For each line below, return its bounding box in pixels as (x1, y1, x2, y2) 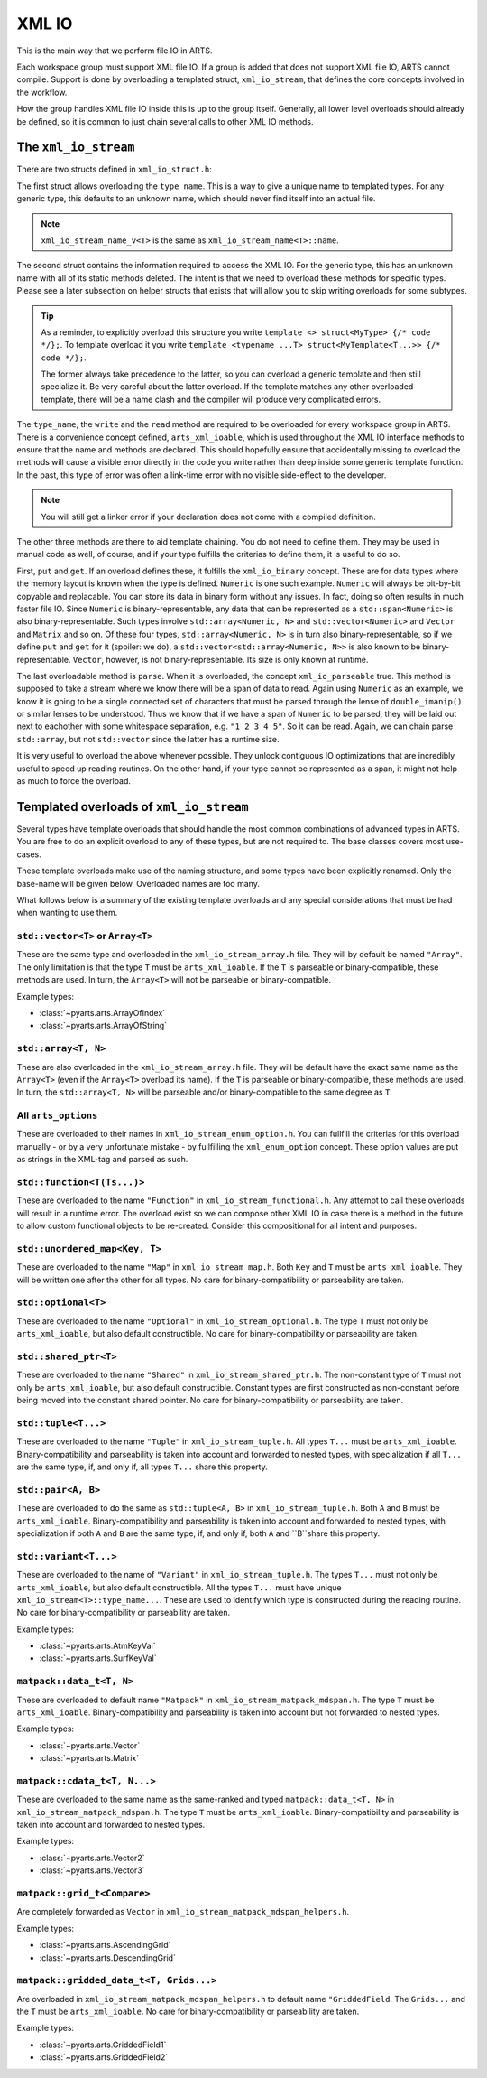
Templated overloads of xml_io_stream (16, 799, 250, 815)
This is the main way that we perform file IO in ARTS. (16, 45, 213, 56)
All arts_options (16, 1109, 98, 1122)
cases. (16, 849, 41, 860)
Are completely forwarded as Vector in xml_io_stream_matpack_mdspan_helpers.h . (16, 1906, 350, 1917)
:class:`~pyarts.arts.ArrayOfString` (39, 1020, 167, 1031)
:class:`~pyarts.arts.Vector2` (39, 1852, 145, 1863)
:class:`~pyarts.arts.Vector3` (39, 1865, 145, 1876)
